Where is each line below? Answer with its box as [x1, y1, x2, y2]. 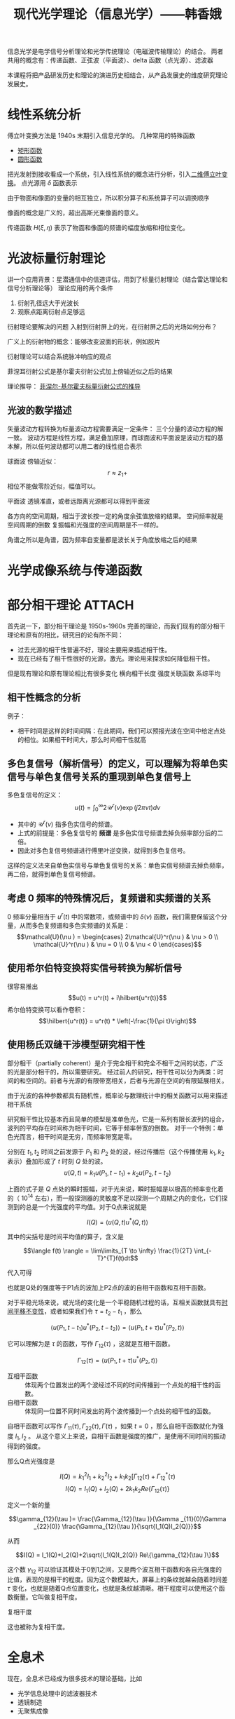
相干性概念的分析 [7, 692, 81, 703]
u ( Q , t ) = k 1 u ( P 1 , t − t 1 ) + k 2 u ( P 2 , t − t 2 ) [64, 1168, 171, 1179]
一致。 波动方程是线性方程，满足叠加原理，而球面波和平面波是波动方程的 [7, 433, 218, 442]
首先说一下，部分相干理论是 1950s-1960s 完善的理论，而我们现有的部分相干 [7, 621, 226, 630]
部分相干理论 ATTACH [7, 598, 134, 614]
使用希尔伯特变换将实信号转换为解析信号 [7, 962, 182, 974]
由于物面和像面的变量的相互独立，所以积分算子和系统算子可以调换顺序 [7, 194, 210, 202]
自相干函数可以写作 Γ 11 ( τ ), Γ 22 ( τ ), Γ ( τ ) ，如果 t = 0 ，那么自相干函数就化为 [7, 1422, 218, 1431]
